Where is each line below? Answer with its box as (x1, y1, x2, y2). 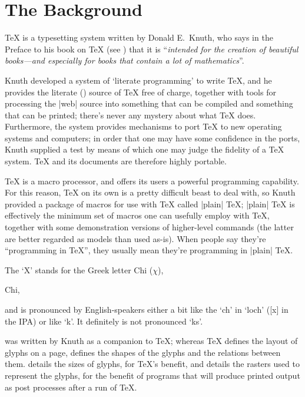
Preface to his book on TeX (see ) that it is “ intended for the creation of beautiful (5, 42, 299, 55)
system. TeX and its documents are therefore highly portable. (5, 155, 227, 167)
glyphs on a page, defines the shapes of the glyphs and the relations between (5, 346, 281, 358)
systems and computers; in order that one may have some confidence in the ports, (5, 131, 300, 144)
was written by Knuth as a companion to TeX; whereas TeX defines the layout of (5, 335, 298, 347)
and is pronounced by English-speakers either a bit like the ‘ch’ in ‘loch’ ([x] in (5, 303, 289, 315)
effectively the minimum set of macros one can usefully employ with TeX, (5, 209, 270, 221)
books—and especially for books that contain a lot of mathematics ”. (5, 54, 244, 67)
